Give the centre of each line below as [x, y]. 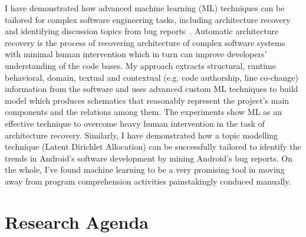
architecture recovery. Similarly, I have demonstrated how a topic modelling [142, 135]
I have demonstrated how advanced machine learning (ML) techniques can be [145, 8]
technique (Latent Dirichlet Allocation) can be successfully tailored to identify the [153, 147]
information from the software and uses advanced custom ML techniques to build [152, 89]
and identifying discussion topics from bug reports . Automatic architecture [142, 31]
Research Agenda [77, 221]
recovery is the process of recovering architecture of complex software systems [145, 42]
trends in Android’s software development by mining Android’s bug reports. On [149, 158]
